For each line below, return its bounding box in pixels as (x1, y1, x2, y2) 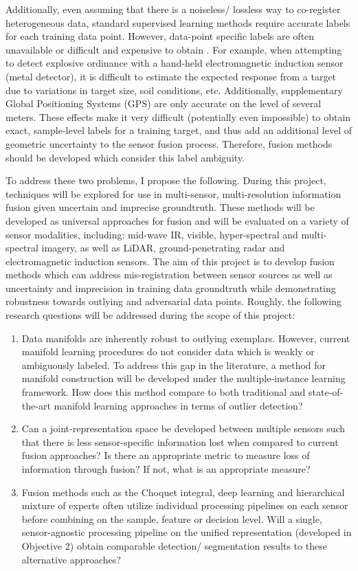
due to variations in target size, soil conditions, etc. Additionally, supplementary (5, 82, 343, 97)
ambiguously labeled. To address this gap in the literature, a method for (21, 357, 326, 372)
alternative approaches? (21, 552, 121, 566)
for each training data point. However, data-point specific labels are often (5, 29, 315, 43)
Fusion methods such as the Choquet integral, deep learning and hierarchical (21, 484, 345, 499)
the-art (21, 398, 51, 412)
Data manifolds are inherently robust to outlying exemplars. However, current (21, 331, 350, 345)
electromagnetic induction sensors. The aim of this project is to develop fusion (5, 254, 335, 268)
